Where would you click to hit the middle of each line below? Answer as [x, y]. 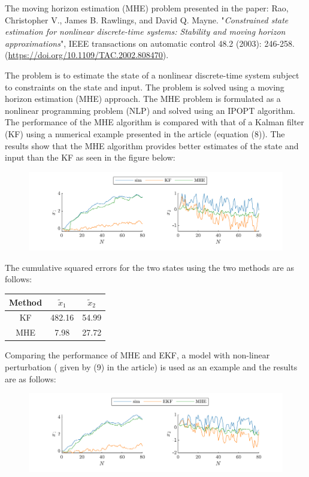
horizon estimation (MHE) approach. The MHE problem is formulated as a [143, 99]
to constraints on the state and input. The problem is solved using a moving [145, 87]
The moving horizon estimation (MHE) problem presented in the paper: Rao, [147, 8]
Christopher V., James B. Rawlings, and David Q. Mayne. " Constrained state [147, 19]
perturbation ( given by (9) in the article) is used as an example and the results [151, 366]
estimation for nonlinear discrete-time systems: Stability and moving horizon [145, 31]
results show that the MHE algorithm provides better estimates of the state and [152, 145]
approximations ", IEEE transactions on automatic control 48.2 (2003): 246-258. [150, 43]
